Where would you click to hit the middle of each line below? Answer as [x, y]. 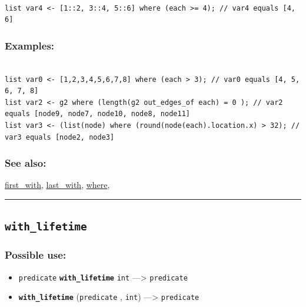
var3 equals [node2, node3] [60, 137]
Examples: [30, 45]
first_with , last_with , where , [57, 185]
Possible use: [36, 255]
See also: [26, 163]
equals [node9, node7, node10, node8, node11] [97, 114]
